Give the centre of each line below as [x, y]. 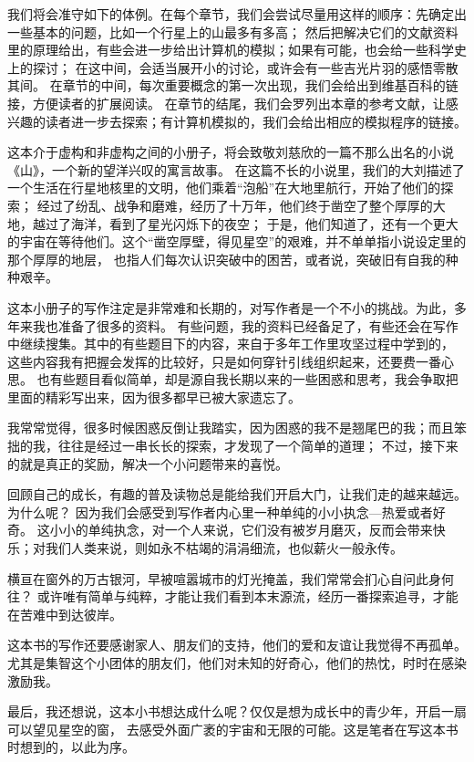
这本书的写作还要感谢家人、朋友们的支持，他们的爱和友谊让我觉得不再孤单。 [237, 645]
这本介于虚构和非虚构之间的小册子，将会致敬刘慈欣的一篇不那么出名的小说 [231, 152]
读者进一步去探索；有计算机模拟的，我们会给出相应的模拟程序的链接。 [256, 121]
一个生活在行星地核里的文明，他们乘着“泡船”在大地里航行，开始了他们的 [224, 188]
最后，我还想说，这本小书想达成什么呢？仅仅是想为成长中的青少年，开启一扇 [237, 711]
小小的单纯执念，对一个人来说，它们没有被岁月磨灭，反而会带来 [241, 530]
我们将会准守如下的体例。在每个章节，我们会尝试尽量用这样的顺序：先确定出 [237, 14]
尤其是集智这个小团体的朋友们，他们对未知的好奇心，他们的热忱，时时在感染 [237, 663]
